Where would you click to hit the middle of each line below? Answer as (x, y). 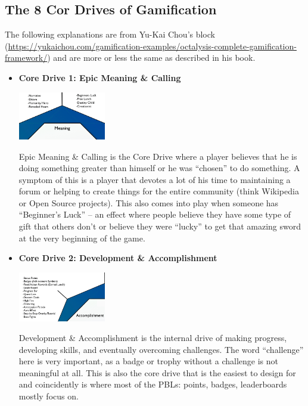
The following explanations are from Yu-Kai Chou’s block (110, 34)
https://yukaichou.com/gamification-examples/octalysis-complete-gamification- (152, 46)
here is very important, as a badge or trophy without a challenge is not (148, 361)
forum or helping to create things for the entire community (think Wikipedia (159, 191)
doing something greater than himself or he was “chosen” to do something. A (159, 168)
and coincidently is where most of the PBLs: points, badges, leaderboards (153, 384)
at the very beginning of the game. (82, 238)
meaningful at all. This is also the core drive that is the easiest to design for (157, 372)
